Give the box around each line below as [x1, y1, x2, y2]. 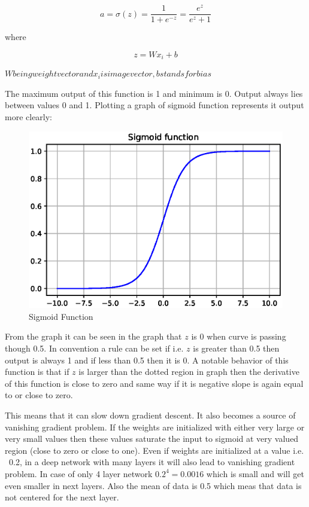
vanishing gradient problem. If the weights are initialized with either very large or [5, 420, 305, 433]
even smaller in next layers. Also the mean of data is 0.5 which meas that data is [5, 479, 302, 491]
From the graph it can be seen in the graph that [5, 330, 182, 343]
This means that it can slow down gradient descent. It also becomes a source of [5, 408, 296, 421]
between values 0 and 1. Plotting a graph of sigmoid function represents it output [5, 99, 304, 111]
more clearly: [5, 110, 53, 123]
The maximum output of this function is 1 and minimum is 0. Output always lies [5, 87, 303, 99]
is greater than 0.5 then [193, 342, 280, 354]
